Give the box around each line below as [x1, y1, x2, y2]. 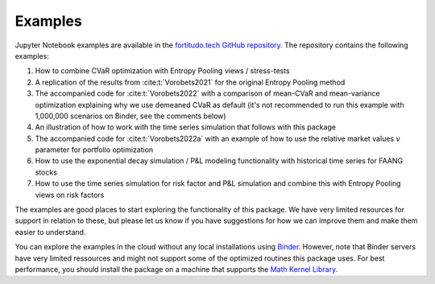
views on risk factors [35, 190, 105, 200]
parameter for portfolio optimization [35, 145, 154, 154]
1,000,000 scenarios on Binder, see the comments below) [35, 111, 226, 121]
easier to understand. [14, 227, 86, 237]
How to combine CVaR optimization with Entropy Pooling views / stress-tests [35, 66, 290, 76]
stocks [35, 167, 58, 177]
